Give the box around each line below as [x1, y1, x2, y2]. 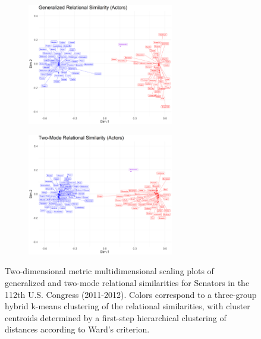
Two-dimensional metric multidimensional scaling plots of [5, 265, 214, 277]
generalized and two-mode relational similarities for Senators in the [5, 276, 250, 288]
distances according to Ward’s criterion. [5, 323, 150, 335]
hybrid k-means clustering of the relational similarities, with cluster [5, 300, 250, 312]
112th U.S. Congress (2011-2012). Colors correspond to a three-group [5, 288, 257, 300]
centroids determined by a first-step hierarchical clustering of [5, 311, 227, 324]
